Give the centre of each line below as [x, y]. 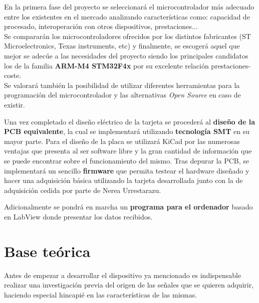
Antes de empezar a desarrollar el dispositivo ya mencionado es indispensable [123, 275]
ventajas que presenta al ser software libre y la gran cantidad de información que [128, 151]
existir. [15, 104]
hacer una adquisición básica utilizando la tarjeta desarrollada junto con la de [123, 180]
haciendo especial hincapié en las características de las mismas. [101, 294]
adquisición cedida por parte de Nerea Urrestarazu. [83, 190]
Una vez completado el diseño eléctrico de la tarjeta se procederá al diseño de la [130, 121]
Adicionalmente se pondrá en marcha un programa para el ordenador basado [128, 207]
